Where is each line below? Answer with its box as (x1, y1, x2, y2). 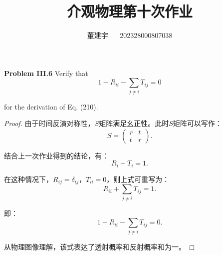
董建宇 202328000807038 (87, 30, 173, 40)
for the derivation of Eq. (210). (4, 101, 98, 111)
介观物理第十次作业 (66, 1, 193, 21)
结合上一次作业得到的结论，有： (4, 150, 109, 160)
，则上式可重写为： (106, 173, 170, 184)
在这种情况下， (4, 173, 53, 184)
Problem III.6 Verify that (4, 67, 88, 78)
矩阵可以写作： (173, 118, 222, 128)
